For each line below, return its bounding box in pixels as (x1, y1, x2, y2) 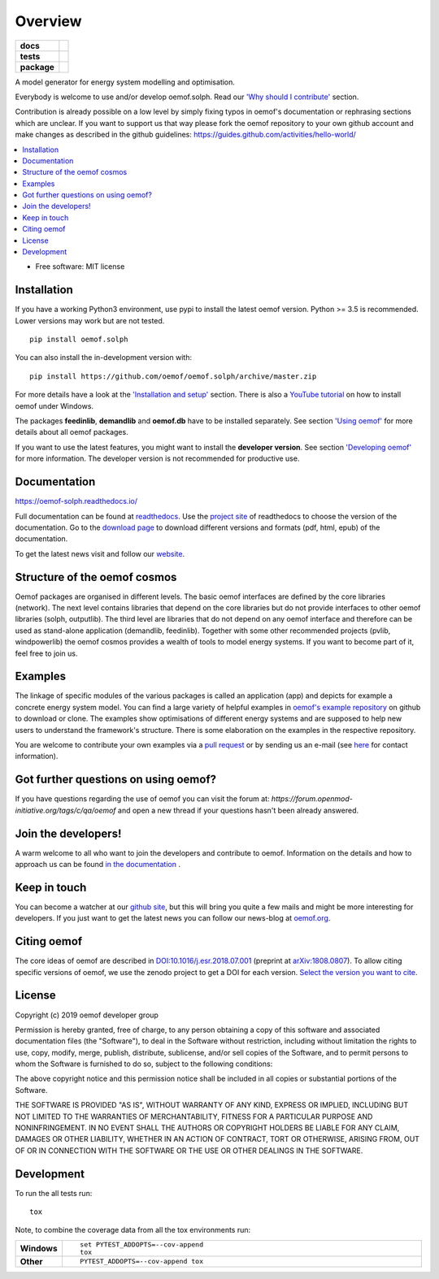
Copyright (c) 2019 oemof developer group (15, 1010, 159, 1020)
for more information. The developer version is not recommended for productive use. (15, 453, 300, 463)
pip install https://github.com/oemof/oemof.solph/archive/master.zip (29, 371, 317, 381)
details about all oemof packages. (15, 427, 129, 437)
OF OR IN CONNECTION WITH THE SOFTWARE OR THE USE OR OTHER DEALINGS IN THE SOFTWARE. (15, 1146, 363, 1155)
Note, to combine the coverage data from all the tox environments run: (15, 1225, 251, 1235)
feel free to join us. (15, 648, 78, 658)
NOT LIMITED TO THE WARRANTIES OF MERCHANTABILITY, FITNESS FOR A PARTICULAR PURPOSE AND (15, 1112, 373, 1121)
